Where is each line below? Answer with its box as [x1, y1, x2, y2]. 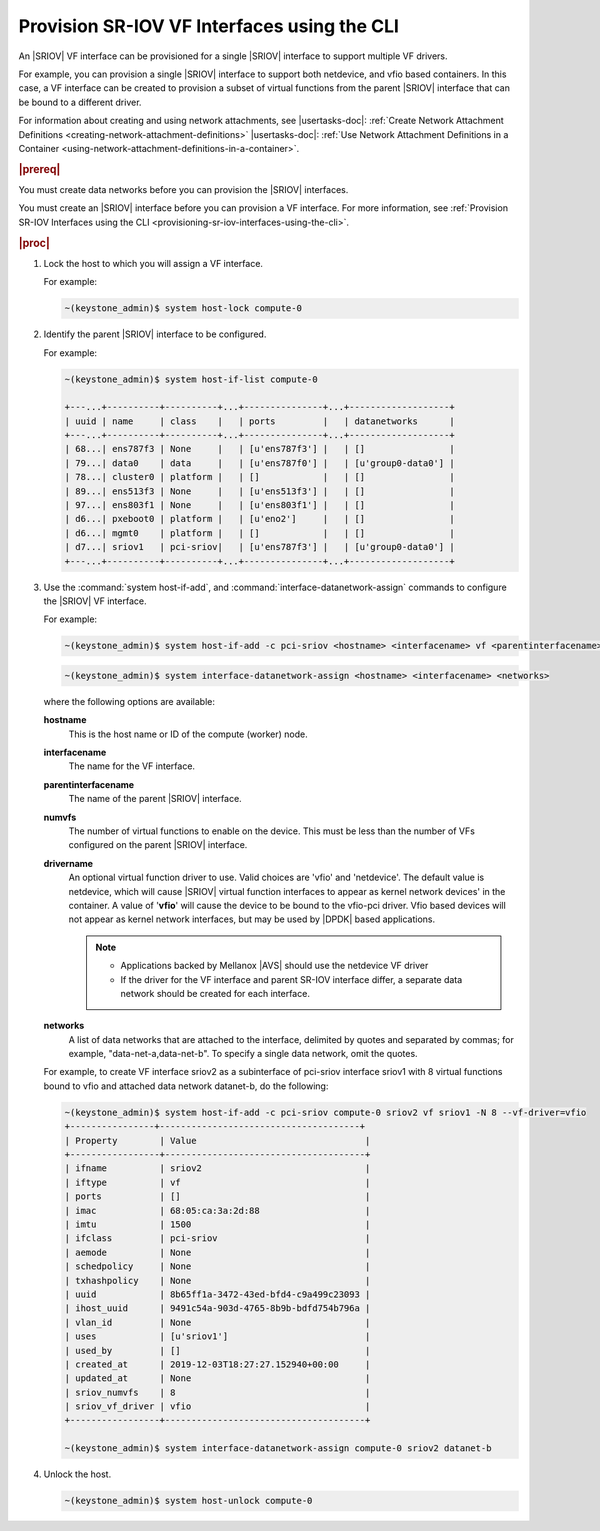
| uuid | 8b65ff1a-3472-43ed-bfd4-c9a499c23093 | [64, 1288, 371, 1300]
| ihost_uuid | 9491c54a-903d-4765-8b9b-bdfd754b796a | [64, 1303, 371, 1314]
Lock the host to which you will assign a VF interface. [43, 257, 264, 269]
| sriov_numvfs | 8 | [64, 1386, 371, 1398]
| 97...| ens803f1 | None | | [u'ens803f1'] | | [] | [64, 500, 455, 511]
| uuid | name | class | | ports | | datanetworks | [64, 415, 455, 427]
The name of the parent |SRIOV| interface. [68, 793, 242, 805]
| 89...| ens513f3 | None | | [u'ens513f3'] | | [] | [64, 485, 455, 497]
